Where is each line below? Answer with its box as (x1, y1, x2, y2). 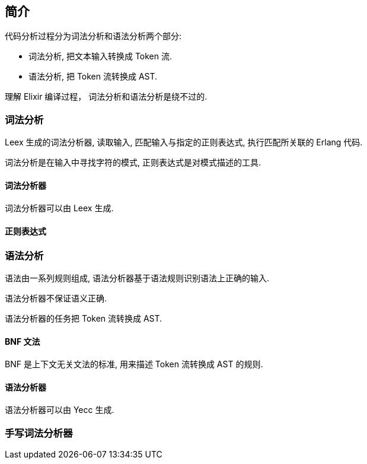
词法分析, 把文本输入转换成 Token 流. (28, 51, 173, 62)
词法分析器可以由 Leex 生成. (5, 203, 114, 214)
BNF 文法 (5, 336, 40, 347)
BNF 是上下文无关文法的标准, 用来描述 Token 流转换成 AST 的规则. (5, 359, 263, 370)
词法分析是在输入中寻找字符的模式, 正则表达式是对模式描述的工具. (5, 157, 261, 168)
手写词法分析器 (5, 427, 73, 439)
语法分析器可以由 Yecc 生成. (5, 405, 114, 415)
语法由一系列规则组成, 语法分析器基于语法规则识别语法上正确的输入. (5, 272, 270, 283)
